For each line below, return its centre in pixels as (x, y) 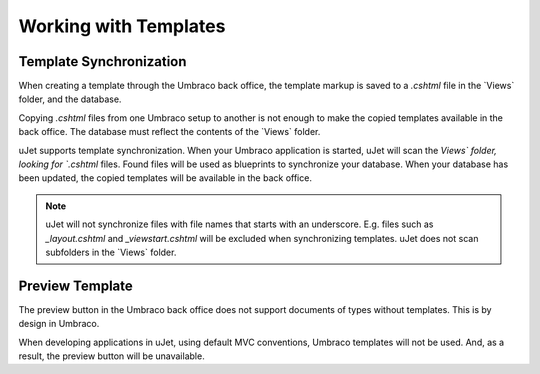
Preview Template (76, 285)
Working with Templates (122, 26)
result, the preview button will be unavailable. (111, 356)
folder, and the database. (70, 99)
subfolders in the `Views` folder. (111, 252)
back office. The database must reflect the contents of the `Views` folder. (169, 132)
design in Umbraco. (59, 324)
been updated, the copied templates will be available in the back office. (165, 178)
